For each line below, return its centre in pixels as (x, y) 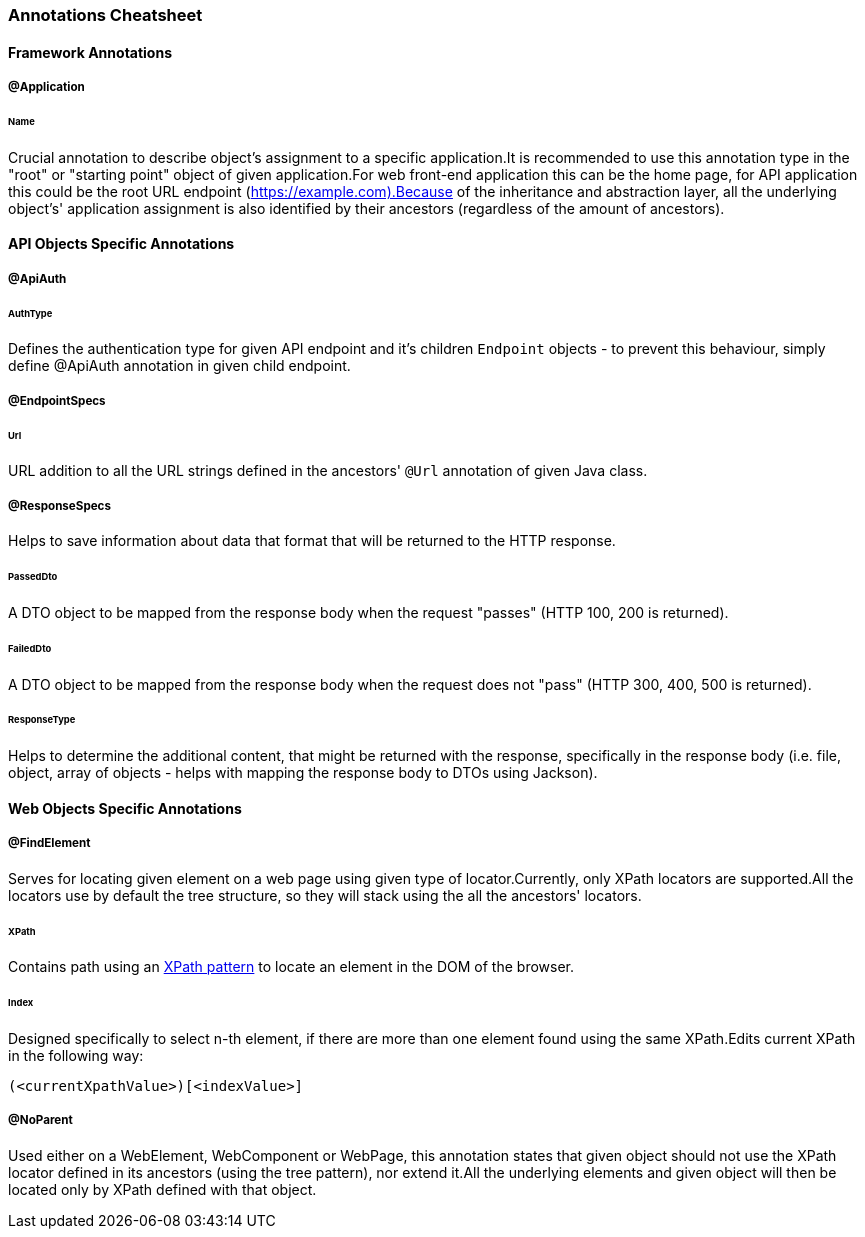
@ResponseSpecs (59, 505)
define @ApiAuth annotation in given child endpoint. (179, 366)
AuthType (30, 313)
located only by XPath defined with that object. (162, 1189)
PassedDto (33, 577)
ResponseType (42, 720)
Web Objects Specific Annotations (125, 808)
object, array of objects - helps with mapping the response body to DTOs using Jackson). (303, 773)
